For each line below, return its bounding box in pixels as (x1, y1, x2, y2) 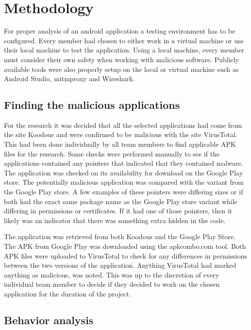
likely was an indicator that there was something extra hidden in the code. (4, 215, 226, 225)
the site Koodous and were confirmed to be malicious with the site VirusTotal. (4, 129, 237, 139)
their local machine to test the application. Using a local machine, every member (4, 45, 244, 55)
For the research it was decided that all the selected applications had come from (4, 120, 242, 130)
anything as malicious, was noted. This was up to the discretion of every (4, 269, 219, 279)
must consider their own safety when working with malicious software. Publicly (4, 54, 239, 64)
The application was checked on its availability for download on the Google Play (4, 167, 243, 177)
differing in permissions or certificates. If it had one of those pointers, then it (4, 206, 233, 216)
